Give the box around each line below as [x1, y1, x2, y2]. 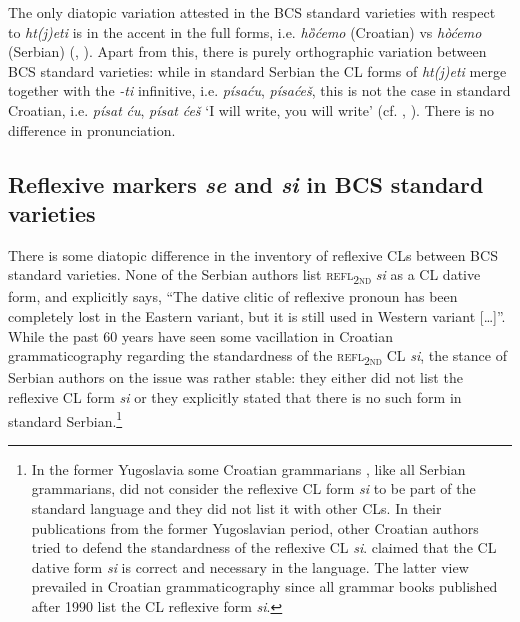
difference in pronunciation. [8, 119, 176, 140]
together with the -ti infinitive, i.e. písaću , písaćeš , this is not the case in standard [8, 80, 511, 101]
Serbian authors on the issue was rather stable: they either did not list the [8, 367, 463, 388]
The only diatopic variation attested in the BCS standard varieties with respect [8, 2, 496, 22]
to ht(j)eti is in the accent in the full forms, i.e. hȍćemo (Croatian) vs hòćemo [8, 21, 482, 42]
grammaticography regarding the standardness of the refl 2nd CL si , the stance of [8, 345, 507, 369]
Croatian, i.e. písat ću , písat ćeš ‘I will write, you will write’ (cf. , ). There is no [8, 99, 494, 120]
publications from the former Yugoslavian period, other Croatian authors [31, 517, 479, 538]
